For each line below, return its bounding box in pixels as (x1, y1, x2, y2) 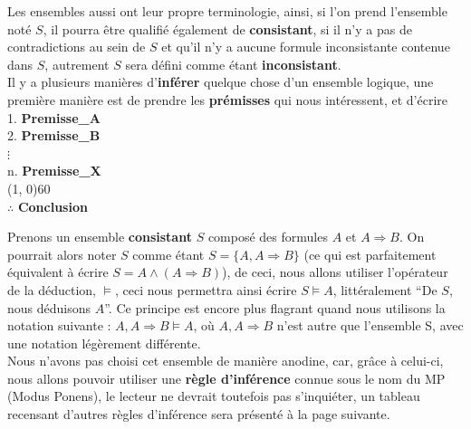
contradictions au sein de (7, 37, 146, 56)
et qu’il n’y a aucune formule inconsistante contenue (161, 37, 450, 56)
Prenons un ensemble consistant (7, 227, 192, 246)
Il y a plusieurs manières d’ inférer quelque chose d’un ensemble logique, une (7, 72, 434, 91)
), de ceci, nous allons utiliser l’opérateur (222, 262, 448, 281)
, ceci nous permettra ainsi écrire (115, 280, 297, 299)
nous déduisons (7, 298, 91, 317)
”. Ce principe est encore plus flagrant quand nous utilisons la (104, 298, 446, 317)
